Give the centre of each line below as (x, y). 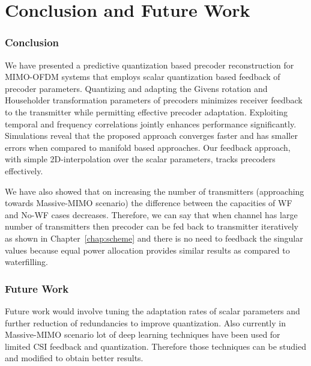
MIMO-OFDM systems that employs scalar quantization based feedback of (143, 77)
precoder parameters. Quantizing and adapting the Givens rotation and (136, 88)
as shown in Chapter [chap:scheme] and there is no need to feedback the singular (154, 238)
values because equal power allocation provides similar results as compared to (147, 250)
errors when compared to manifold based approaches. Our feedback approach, (148, 147)
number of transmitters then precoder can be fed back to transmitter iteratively (152, 226)
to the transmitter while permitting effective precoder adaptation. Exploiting (146, 111)
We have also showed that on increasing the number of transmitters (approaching (155, 191)
